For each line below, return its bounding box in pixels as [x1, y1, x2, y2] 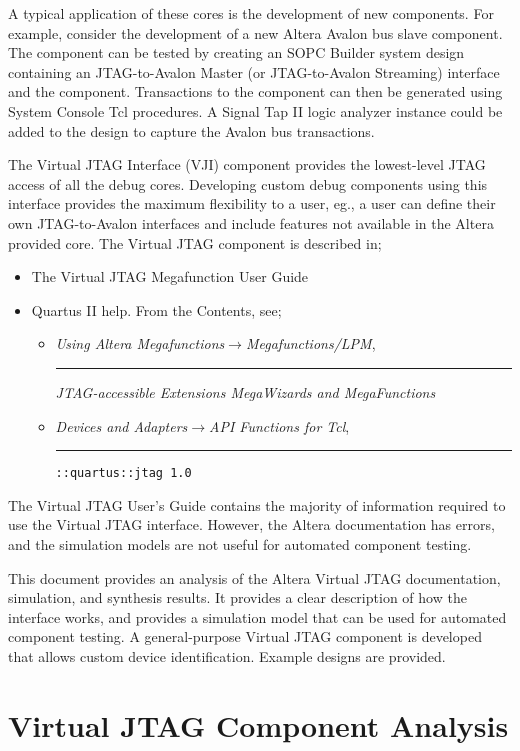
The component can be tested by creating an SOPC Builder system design [8, 42, 465, 63]
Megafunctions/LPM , [245, 333, 376, 354]
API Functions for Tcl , [209, 415, 350, 436]
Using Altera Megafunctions [55, 333, 225, 354]
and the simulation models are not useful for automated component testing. [8, 533, 472, 554]
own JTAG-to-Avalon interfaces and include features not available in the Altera [8, 212, 494, 233]
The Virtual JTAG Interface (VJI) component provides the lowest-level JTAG [8, 154, 486, 175]
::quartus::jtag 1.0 [55, 466, 192, 481]
